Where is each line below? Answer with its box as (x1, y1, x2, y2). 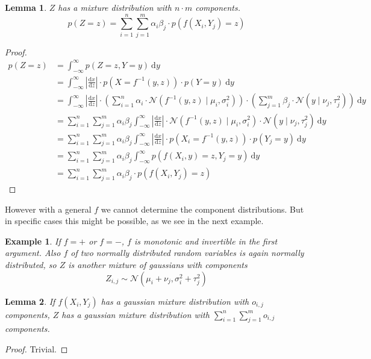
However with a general (5, 202, 92, 215)
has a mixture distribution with (58, 1, 172, 13)
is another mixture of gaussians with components (68, 258, 248, 270)
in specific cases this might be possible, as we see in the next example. (5, 214, 264, 227)
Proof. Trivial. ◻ (5, 342, 68, 355)
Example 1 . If (5, 234, 61, 247)
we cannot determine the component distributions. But (101, 202, 304, 215)
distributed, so (5, 258, 57, 270)
